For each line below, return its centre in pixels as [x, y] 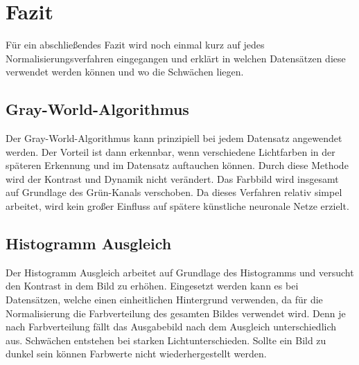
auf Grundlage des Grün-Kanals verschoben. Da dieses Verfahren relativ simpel [174, 192]
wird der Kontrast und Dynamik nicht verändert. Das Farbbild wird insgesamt [172, 178]
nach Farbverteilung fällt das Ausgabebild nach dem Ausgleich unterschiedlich [171, 327]
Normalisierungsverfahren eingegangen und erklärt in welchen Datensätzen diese [176, 58]
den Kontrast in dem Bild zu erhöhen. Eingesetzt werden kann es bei [152, 286]
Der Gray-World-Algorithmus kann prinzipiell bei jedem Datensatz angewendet [174, 138]
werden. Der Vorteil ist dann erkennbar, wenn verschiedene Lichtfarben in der [170, 151]
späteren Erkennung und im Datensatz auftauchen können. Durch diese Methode [177, 165]
